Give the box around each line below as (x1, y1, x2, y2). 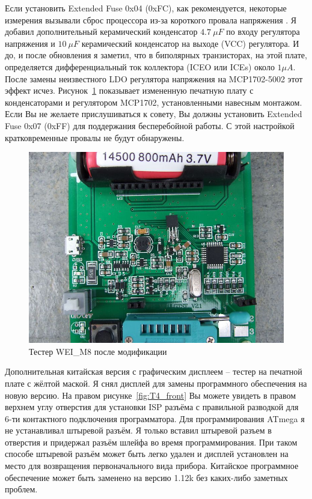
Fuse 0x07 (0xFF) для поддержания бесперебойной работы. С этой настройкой (5, 119, 295, 132)
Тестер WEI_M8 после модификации (29, 345, 167, 357)
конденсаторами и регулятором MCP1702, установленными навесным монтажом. (5, 95, 302, 108)
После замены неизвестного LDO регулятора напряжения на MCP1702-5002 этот (5, 72, 303, 85)
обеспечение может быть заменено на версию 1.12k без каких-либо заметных (5, 471, 288, 483)
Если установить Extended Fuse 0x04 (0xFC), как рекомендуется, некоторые (5, 2, 287, 14)
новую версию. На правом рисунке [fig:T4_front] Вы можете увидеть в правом (5, 389, 296, 401)
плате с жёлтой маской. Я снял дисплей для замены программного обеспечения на (5, 377, 307, 389)
